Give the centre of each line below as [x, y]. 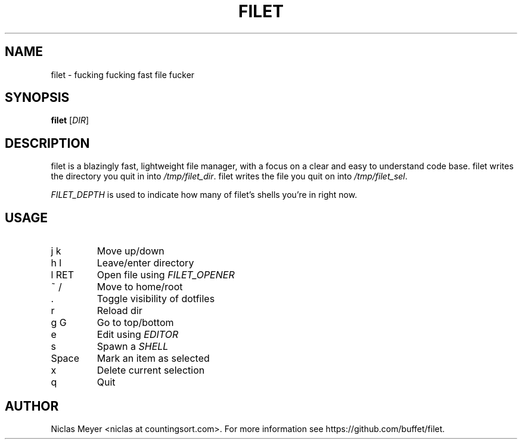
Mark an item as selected [153, 358]
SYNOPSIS [37, 98]
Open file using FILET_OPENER [166, 275]
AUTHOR [32, 406]
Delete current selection [151, 370]
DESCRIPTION [47, 143]
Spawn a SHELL [133, 347]
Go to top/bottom [135, 323]
